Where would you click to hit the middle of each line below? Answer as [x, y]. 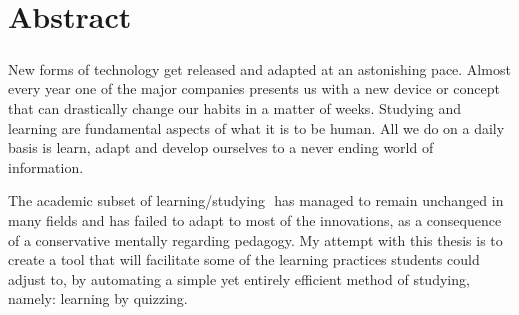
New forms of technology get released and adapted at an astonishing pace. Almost [259, 68]
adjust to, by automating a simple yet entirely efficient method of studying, [239, 278]
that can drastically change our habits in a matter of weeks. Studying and [235, 107]
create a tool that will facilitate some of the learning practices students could [244, 259]
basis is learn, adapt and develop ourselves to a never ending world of [221, 147]
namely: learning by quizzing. [98, 298]
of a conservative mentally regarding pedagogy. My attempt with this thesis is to [255, 239]
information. [46, 166]
